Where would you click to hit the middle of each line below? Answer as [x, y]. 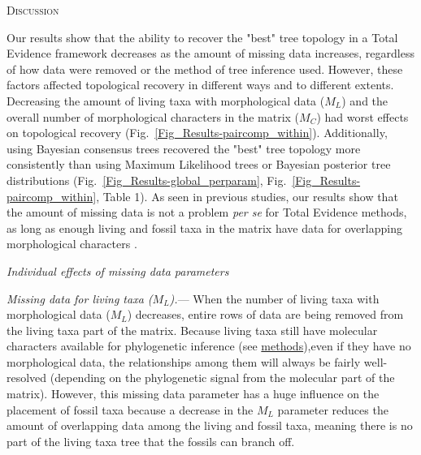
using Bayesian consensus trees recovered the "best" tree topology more [184, 148]
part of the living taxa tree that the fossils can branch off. [151, 441]
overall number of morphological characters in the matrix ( [153, 116]
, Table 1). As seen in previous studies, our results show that [247, 196]
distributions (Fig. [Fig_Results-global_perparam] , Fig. [147, 180]
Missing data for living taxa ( [80, 298]
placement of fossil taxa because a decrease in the [130, 409]
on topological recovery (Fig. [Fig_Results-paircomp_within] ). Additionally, [197, 133]
